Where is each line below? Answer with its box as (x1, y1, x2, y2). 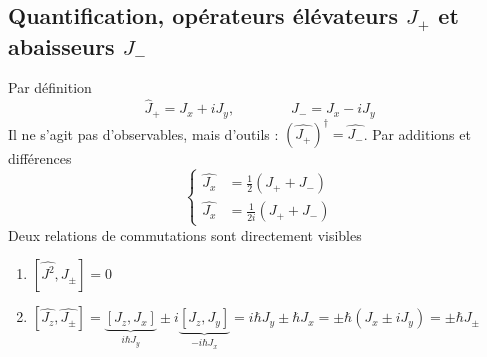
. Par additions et (363, 123, 471, 144)
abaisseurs (8, 30, 115, 61)
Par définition (8, 77, 92, 98)
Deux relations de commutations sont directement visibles (8, 224, 362, 245)
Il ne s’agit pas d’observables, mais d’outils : (8, 123, 279, 144)
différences (8, 148, 72, 169)
